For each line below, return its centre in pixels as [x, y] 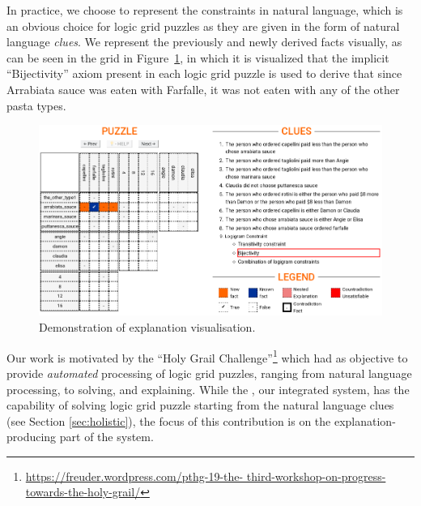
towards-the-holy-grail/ [83, 492]
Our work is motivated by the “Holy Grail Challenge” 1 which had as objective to [207, 356]
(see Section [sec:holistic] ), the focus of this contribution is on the [169, 420]
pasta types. [36, 105]
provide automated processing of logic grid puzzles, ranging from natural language [209, 373]
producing [32, 437]
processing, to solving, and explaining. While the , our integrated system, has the [208, 389]
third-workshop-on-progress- [316, 476]
